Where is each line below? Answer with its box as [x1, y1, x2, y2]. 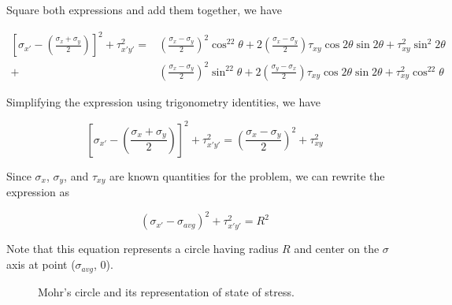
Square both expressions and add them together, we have [6, 2, 282, 17]
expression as [6, 184, 69, 200]
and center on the [294, 240, 380, 257]
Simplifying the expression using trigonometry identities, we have [6, 93, 321, 110]
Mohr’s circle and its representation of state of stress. [38, 283, 295, 299]
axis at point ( [6, 256, 76, 273]
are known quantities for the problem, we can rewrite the [109, 167, 385, 184]
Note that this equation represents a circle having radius [6, 240, 279, 257]
